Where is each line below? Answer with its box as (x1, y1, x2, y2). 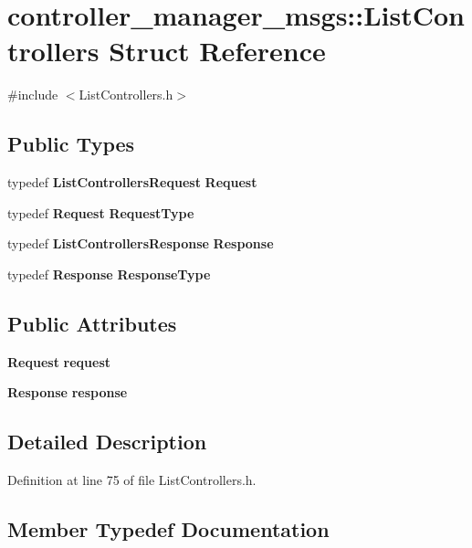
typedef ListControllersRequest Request (7, 173, 257, 192)
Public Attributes (7, 309, 177, 337)
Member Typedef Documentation (7, 515, 330, 543)
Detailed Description (7, 427, 207, 456)
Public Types (7, 130, 135, 158)
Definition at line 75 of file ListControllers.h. (7, 470, 257, 490)
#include (7, 85, 58, 104)
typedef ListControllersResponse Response (7, 234, 274, 253)
